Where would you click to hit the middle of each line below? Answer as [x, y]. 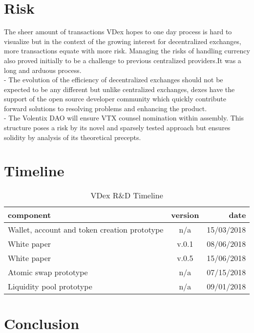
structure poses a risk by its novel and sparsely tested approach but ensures [117, 128]
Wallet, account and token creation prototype [86, 230]
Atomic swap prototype [48, 272]
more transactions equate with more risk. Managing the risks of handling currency [127, 51]
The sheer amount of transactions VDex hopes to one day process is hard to [118, 32]
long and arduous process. [43, 70]
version [185, 215]
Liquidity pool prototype [50, 286]
